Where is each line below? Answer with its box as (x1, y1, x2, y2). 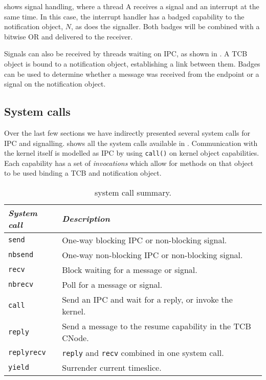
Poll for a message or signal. (62, 278, 163, 290)
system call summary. (94, 186, 172, 198)
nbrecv (8, 280, 34, 289)
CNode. (62, 331, 89, 344)
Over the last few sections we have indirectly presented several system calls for (4, 127, 250, 138)
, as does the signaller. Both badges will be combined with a (71, 21, 260, 32)
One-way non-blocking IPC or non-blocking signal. (62, 248, 243, 261)
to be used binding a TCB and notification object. (4, 167, 162, 178)
